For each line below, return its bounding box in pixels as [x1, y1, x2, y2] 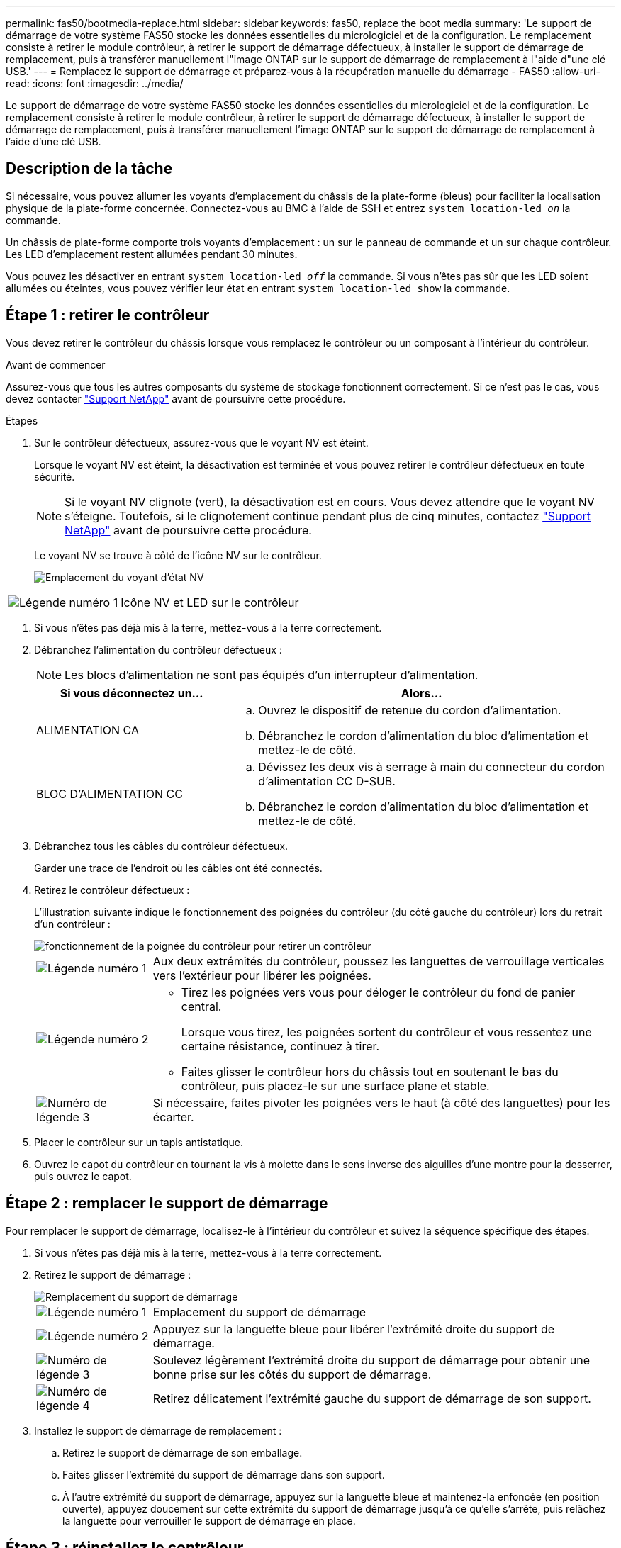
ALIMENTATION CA [36, 722, 139, 737]
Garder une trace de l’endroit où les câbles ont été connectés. [34, 861, 323, 874]
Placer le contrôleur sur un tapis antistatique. [34, 1135, 243, 1148]
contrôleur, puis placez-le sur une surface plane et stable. [181, 1078, 490, 1093]
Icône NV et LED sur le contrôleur [121, 595, 299, 610]
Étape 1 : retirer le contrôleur [6, 306, 210, 325]
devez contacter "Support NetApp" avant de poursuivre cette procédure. [6, 392, 346, 405]
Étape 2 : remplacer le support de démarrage [6, 1194, 328, 1213]
